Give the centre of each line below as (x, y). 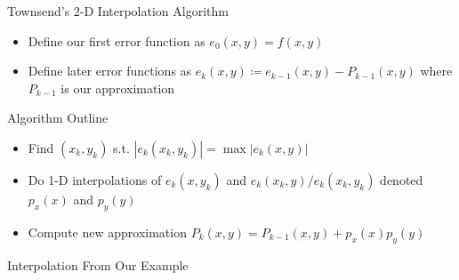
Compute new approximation (107, 232)
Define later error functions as (110, 71)
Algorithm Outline (58, 118)
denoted (402, 179)
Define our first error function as (117, 40)
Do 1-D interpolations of (95, 179)
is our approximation (118, 88)
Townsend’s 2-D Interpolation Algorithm (118, 11)
